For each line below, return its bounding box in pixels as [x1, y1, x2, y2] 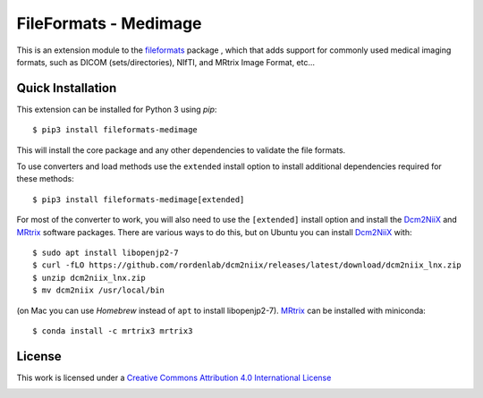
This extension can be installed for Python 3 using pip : [16, 104, 217, 114]
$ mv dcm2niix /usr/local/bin [32, 285, 165, 295]
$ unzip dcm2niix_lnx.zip [32, 273, 147, 283]
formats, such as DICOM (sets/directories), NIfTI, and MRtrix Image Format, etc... [16, 56, 316, 67]
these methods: [16, 174, 75, 184]
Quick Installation [16, 80, 117, 96]
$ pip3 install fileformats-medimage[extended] [32, 194, 245, 205]
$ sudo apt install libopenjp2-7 [32, 247, 179, 258]
